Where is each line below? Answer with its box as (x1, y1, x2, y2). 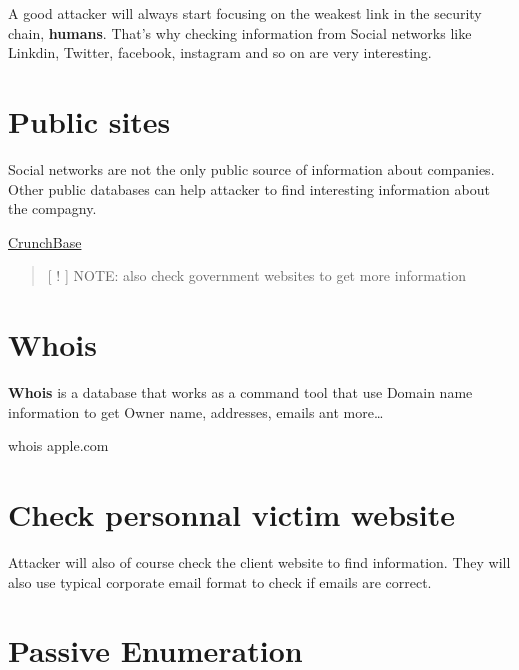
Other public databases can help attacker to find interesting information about (8, 178, 490, 199)
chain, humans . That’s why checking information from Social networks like (8, 22, 472, 43)
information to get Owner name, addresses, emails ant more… (8, 401, 384, 422)
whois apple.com (8, 435, 109, 456)
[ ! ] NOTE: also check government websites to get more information (47, 265, 466, 286)
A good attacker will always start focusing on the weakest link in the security (8, 3, 482, 23)
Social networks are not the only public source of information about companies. (8, 158, 495, 179)
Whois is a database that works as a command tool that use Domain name (8, 382, 473, 402)
